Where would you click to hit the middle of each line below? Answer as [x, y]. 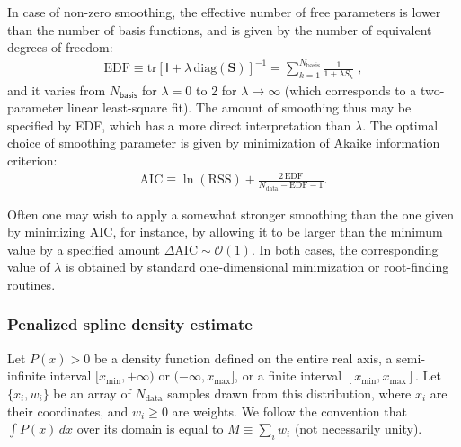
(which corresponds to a [350, 89]
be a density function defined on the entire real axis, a [243, 358]
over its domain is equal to [150, 429]
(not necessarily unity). [358, 429]
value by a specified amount [84, 249]
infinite [27, 375]
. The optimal [400, 125]
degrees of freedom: [60, 47]
